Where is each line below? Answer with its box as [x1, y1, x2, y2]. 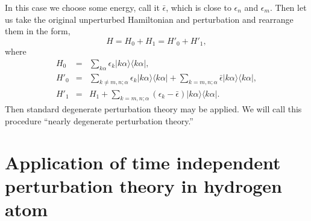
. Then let [269, 1, 307, 13]
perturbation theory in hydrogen [5, 173, 283, 198]
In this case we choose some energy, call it [5, 1, 160, 13]
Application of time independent [5, 150, 281, 174]
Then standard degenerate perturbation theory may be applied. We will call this [5, 103, 302, 115]
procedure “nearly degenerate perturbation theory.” [5, 114, 193, 127]
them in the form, [5, 25, 71, 37]
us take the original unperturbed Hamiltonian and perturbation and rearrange [5, 13, 294, 25]
